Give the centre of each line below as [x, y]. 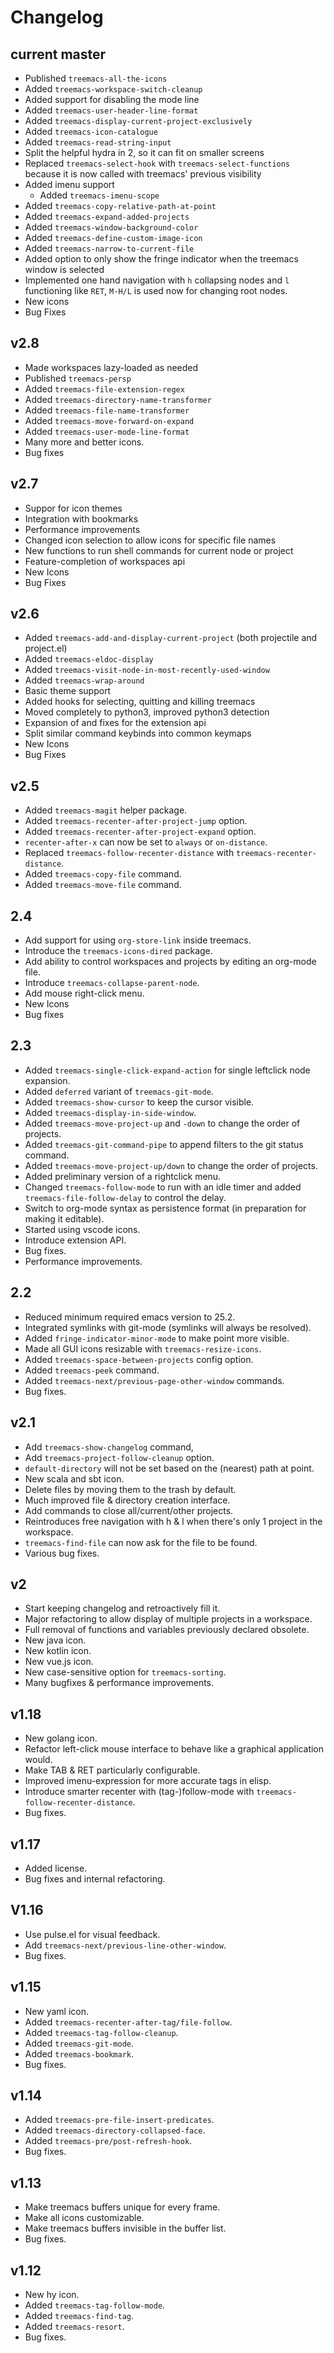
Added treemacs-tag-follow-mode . [95, 2305]
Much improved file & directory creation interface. [127, 1500]
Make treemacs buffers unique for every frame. [122, 2207]
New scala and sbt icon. [74, 1478]
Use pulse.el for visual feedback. [92, 1934]
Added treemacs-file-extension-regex [104, 388]
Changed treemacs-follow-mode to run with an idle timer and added [163, 1187]
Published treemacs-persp [78, 378]
